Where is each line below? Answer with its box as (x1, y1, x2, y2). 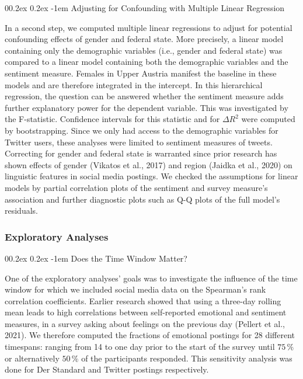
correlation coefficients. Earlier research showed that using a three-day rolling (5, 294, 281, 307)
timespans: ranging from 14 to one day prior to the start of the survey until (5, 340, 275, 353)
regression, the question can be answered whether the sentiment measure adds (5, 90, 284, 102)
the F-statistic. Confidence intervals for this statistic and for (5, 113, 220, 125)
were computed (241, 113, 295, 125)
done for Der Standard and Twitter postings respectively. (5, 363, 209, 375)
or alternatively (5, 352, 60, 364)
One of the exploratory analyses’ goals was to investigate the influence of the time (5, 272, 298, 284)
